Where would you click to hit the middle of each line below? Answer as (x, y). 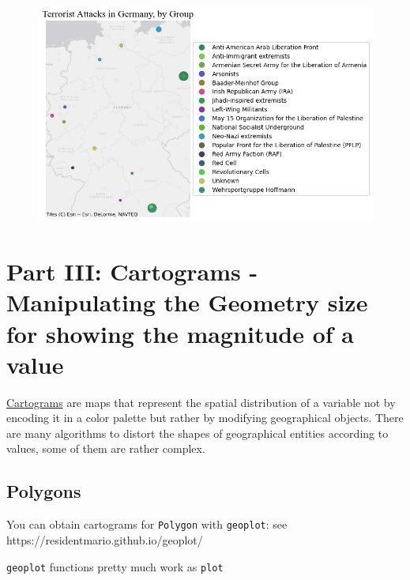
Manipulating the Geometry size (187, 302)
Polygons (44, 491)
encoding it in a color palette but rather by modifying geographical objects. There (205, 418)
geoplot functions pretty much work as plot (115, 566)
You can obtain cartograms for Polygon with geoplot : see (147, 524)
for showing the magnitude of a (181, 333)
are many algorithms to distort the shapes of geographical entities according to (197, 433)
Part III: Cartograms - (132, 271)
